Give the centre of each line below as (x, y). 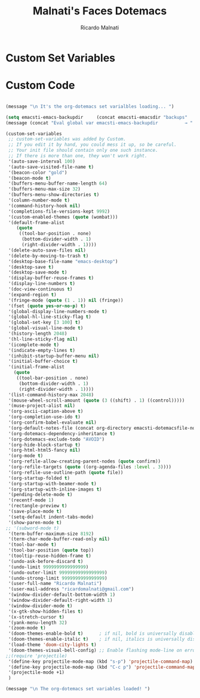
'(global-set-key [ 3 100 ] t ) (44, 323)
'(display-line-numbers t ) (42, 284)
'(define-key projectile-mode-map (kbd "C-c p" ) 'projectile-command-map (102, 667)
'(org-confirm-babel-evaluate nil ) (52, 423)
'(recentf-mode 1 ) (31, 500)
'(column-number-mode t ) (39, 200)
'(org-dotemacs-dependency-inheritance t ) (62, 434)
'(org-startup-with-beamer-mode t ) (52, 483)
